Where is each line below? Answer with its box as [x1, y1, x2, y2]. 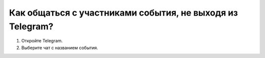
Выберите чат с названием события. [21, 44, 98, 51]
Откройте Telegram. [21, 38, 63, 44]
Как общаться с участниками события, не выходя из [9, 7, 238, 18]
